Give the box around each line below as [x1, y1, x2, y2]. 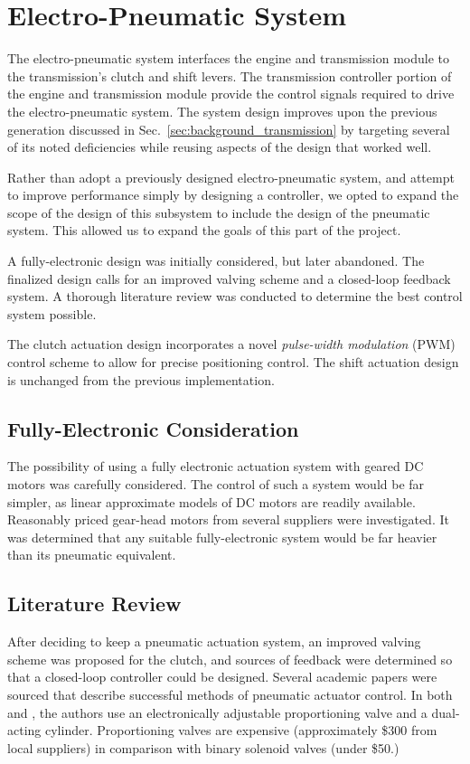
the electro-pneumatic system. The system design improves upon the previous [7, 101, 437, 120]
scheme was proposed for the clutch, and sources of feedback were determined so [7, 649, 453, 668]
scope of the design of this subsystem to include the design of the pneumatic [7, 203, 430, 222]
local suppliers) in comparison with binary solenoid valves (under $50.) [7, 738, 399, 757]
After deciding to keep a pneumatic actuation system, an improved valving [7, 632, 421, 651]
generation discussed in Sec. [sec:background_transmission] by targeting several [7, 119, 450, 138]
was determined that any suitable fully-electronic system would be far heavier [7, 527, 437, 546]
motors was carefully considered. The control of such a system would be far [7, 475, 425, 494]
